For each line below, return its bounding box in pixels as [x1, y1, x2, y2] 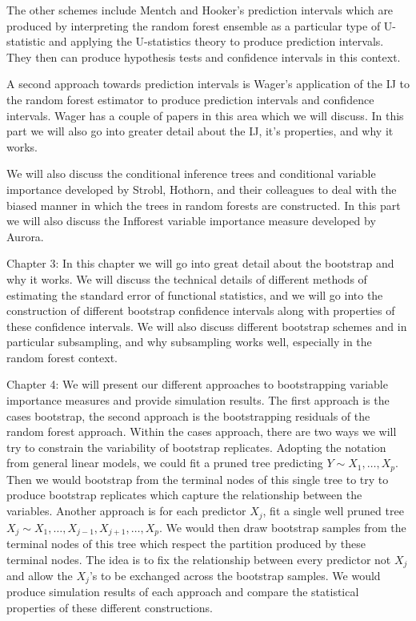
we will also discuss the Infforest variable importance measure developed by [6, 212, 376, 229]
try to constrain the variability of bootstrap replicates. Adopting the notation [6, 438, 386, 455]
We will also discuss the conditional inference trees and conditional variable [6, 165, 376, 182]
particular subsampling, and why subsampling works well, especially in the [6, 333, 372, 350]
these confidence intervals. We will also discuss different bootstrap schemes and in [6, 317, 407, 334]
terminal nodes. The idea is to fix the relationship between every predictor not [6, 550, 391, 567]
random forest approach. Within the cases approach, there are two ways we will [6, 423, 397, 440]
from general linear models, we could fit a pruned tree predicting [6, 454, 323, 471]
